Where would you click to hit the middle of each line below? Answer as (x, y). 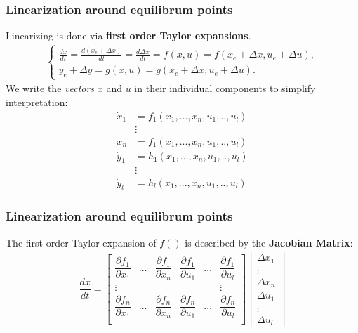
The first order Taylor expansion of (81, 242)
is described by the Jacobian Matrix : (269, 242)
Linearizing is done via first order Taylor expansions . (128, 35)
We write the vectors (50, 88)
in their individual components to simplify (225, 88)
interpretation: (37, 102)
